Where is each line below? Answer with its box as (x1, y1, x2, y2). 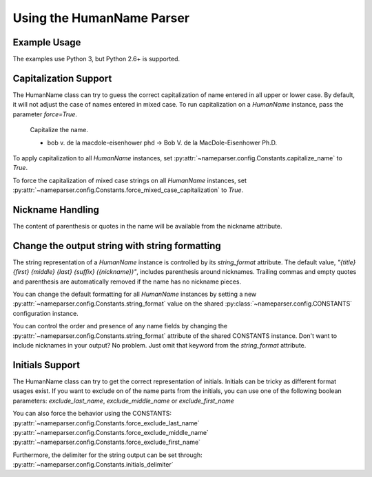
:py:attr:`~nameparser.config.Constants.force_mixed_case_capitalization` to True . (12, 186, 244, 194)
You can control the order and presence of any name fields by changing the (12, 322, 227, 330)
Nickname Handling (12, 204, 100, 215)
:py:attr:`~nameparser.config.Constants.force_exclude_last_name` (12, 418, 200, 427)
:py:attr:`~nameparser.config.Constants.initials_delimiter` (12, 460, 174, 469)
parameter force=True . (12, 110, 77, 118)
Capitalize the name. (30, 126, 89, 134)
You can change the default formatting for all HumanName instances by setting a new (12, 290, 257, 299)
